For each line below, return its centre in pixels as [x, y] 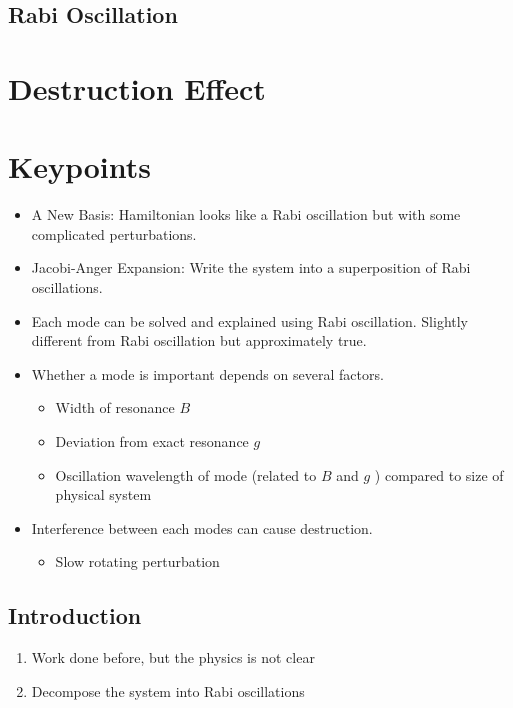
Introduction [75, 615]
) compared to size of [439, 474]
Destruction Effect [137, 87]
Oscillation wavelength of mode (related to [186, 474]
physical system [103, 494]
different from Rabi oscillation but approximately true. [199, 340]
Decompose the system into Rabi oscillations [168, 690]
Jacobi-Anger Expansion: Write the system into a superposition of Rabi [251, 267]
